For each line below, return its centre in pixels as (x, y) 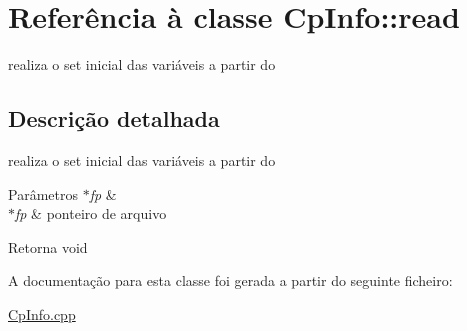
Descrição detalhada (114, 118)
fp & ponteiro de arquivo (91, 213)
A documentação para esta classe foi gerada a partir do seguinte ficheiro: (230, 280)
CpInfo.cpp (42, 313)
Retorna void (48, 246)
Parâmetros (43, 193)
